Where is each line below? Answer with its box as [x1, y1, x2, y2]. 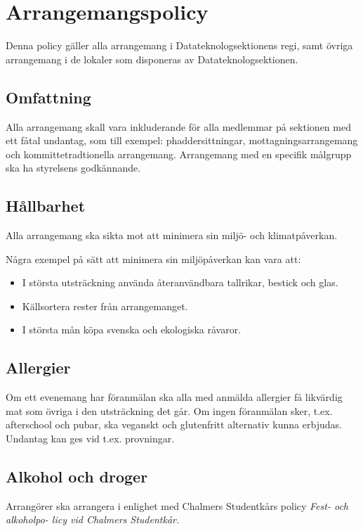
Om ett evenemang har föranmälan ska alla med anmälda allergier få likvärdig [6, 390, 343, 404]
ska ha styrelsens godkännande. [6, 160, 141, 175]
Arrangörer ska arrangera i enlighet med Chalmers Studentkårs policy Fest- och [6, 498, 348, 513]
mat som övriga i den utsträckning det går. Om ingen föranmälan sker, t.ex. [6, 403, 333, 418]
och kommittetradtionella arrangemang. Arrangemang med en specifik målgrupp [6, 146, 352, 161]
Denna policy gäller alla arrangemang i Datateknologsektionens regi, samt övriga [6, 38, 353, 53]
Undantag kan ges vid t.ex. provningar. [6, 431, 175, 446]
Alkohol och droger [6, 466, 148, 487]
